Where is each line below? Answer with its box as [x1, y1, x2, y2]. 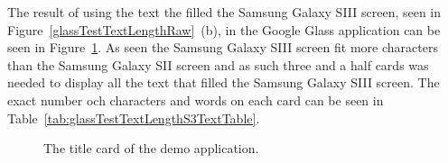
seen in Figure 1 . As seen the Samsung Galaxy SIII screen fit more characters [7, 38, 438, 57]
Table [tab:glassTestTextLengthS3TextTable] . [7, 108, 260, 127]
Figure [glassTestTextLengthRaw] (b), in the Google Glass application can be [7, 20, 441, 39]
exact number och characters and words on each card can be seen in [7, 90, 384, 109]
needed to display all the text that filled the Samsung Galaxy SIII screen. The [7, 73, 440, 92]
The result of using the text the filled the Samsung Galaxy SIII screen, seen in [7, 3, 442, 21]
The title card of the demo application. [43, 139, 259, 158]
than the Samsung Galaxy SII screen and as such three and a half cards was [7, 55, 429, 74]
